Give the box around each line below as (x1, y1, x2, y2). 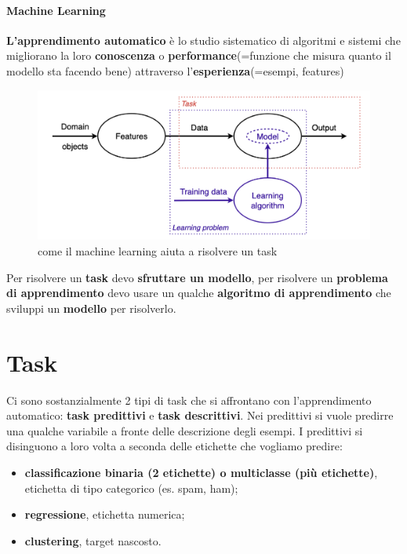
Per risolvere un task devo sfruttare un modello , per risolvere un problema (6, 269, 388, 285)
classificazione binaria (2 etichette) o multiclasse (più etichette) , (24, 464, 378, 480)
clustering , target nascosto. (24, 532, 162, 548)
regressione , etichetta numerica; (24, 506, 185, 523)
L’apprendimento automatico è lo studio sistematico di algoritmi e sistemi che (6, 31, 401, 48)
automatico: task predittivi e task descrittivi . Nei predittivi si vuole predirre (6, 407, 394, 424)
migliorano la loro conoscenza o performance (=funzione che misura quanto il (6, 47, 391, 64)
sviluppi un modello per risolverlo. (6, 299, 176, 316)
